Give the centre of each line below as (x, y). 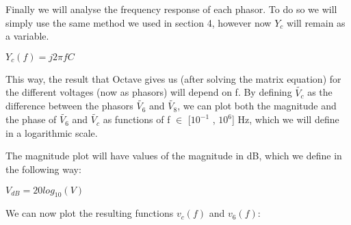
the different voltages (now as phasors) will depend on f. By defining (149, 92)
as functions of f (136, 119)
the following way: (43, 169)
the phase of (31, 119)
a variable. (27, 36)
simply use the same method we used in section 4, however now (139, 22)
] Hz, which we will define (285, 119)
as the (320, 92)
